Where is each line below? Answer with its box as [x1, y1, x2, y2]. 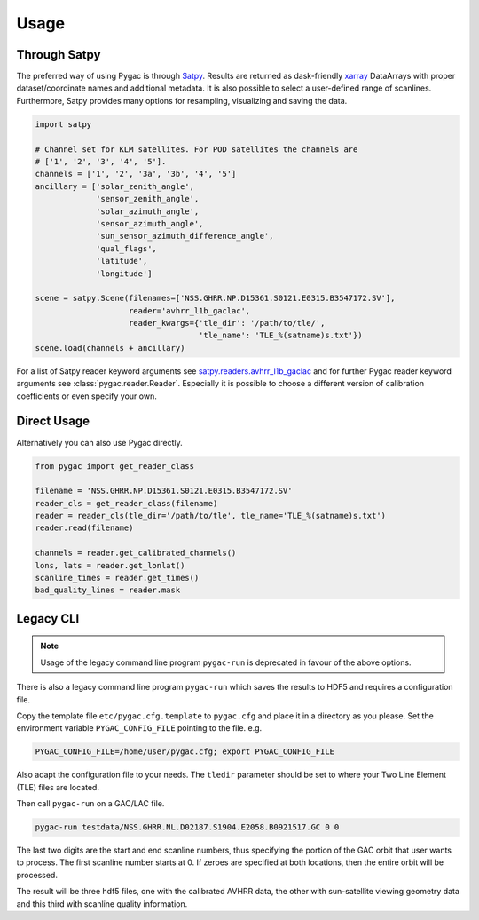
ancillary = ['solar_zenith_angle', [35, 181, 195, 191]
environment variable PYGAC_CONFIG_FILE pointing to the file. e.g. [16, 723, 263, 734]
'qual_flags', [96, 243, 157, 253]
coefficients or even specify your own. [16, 391, 157, 401]
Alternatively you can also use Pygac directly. [16, 437, 184, 448]
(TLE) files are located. [16, 781, 99, 792]
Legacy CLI [16, 611, 80, 626]
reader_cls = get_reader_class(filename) [35, 498, 218, 508]
